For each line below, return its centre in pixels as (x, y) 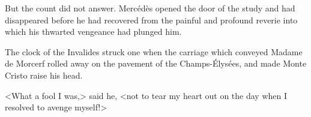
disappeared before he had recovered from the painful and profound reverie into (151, 19)
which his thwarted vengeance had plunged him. (93, 31)
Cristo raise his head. (44, 75)
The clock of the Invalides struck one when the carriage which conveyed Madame (154, 51)
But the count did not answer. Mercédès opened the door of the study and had (150, 8)
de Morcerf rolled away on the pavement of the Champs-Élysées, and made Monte (156, 63)
